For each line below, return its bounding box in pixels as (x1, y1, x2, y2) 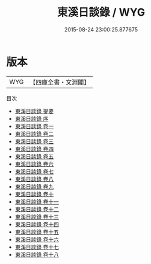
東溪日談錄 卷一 (14, 122, 54, 130)
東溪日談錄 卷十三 (14, 213, 59, 221)
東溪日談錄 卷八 (14, 175, 54, 182)
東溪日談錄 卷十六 (14, 236, 59, 243)
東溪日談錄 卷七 (14, 167, 54, 175)
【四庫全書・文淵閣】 (29, 78, 90, 86)
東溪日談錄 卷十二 (14, 205, 59, 213)
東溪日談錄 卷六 (14, 160, 54, 167)
